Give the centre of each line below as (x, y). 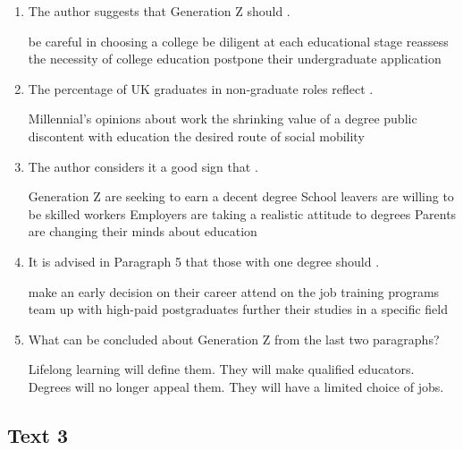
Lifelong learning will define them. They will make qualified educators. (221, 369)
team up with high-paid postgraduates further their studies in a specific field (238, 309)
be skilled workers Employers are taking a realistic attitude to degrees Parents (242, 213)
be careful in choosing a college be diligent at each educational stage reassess (238, 41)
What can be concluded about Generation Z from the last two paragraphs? (234, 339)
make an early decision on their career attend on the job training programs (234, 291)
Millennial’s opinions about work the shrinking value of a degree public (223, 119)
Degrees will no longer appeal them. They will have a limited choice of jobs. (236, 386)
